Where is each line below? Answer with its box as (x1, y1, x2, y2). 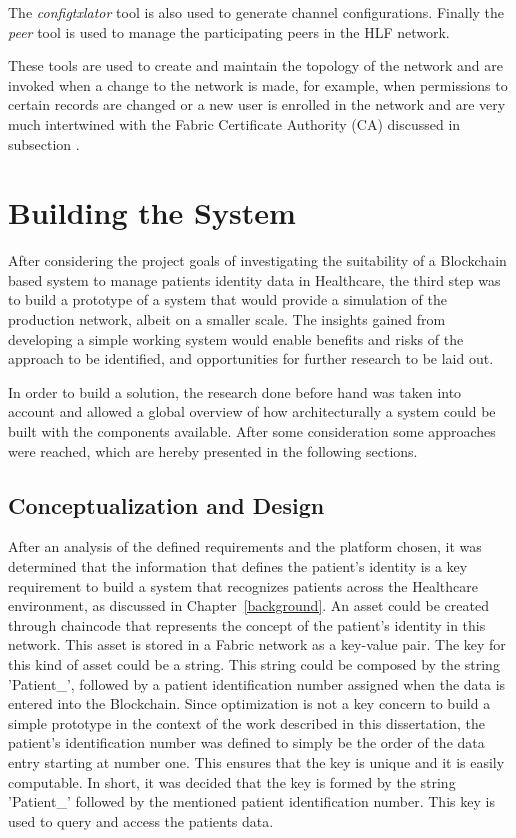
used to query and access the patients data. (8, 810, 274, 831)
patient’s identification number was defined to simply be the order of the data (8, 732, 485, 753)
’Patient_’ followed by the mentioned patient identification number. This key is (8, 791, 495, 812)
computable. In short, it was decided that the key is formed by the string (8, 771, 456, 792)
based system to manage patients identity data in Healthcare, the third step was (8, 269, 501, 290)
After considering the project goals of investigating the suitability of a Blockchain (8, 250, 507, 271)
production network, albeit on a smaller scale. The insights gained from (8, 309, 446, 330)
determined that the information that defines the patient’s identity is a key (8, 556, 468, 577)
